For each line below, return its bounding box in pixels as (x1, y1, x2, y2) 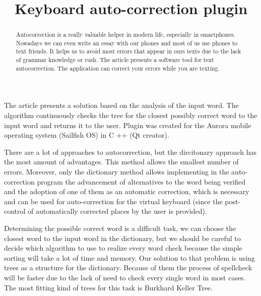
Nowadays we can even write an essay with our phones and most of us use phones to (16, 38, 238, 47)
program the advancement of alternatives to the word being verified (37, 176, 246, 187)
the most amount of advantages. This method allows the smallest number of (4, 156, 239, 167)
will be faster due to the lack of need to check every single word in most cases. (4, 272, 246, 282)
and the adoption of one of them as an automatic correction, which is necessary (4, 186, 249, 197)
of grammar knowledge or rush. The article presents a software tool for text (16, 55, 214, 64)
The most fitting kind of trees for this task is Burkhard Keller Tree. (4, 282, 213, 292)
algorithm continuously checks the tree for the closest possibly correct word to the (4, 110, 257, 121)
